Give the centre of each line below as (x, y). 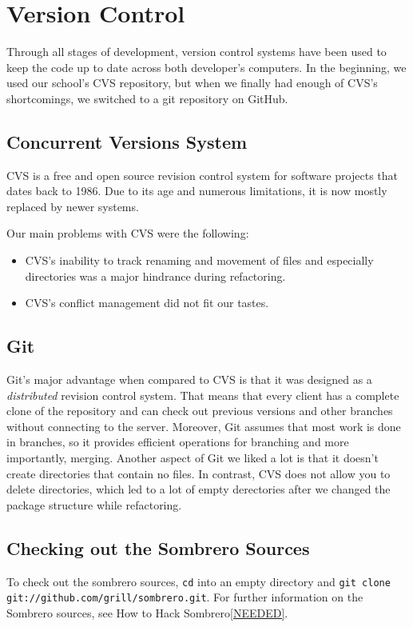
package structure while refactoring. (94, 504)
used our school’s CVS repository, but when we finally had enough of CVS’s (192, 83)
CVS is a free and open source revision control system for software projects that (202, 175)
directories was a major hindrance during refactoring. (155, 276)
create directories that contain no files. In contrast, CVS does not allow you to (199, 473)
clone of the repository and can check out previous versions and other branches (200, 411)
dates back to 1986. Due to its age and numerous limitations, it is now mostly (197, 191)
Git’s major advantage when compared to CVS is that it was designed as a (189, 379)
